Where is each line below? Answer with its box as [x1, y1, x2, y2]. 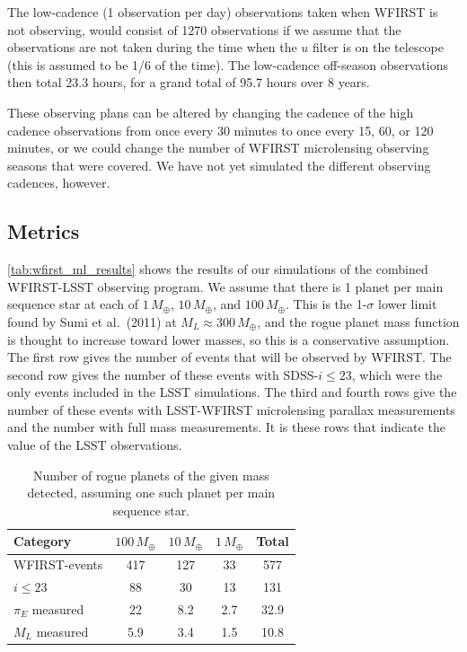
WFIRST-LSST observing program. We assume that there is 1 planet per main [7, 277, 444, 295]
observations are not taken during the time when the [7, 38, 297, 57]
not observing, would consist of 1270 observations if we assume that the [7, 20, 401, 39]
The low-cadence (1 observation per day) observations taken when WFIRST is [7, 3, 438, 21]
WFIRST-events [13, 555, 103, 574]
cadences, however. [7, 173, 110, 192]
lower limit [378, 295, 437, 313]
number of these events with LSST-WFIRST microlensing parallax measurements [7, 400, 455, 419]
